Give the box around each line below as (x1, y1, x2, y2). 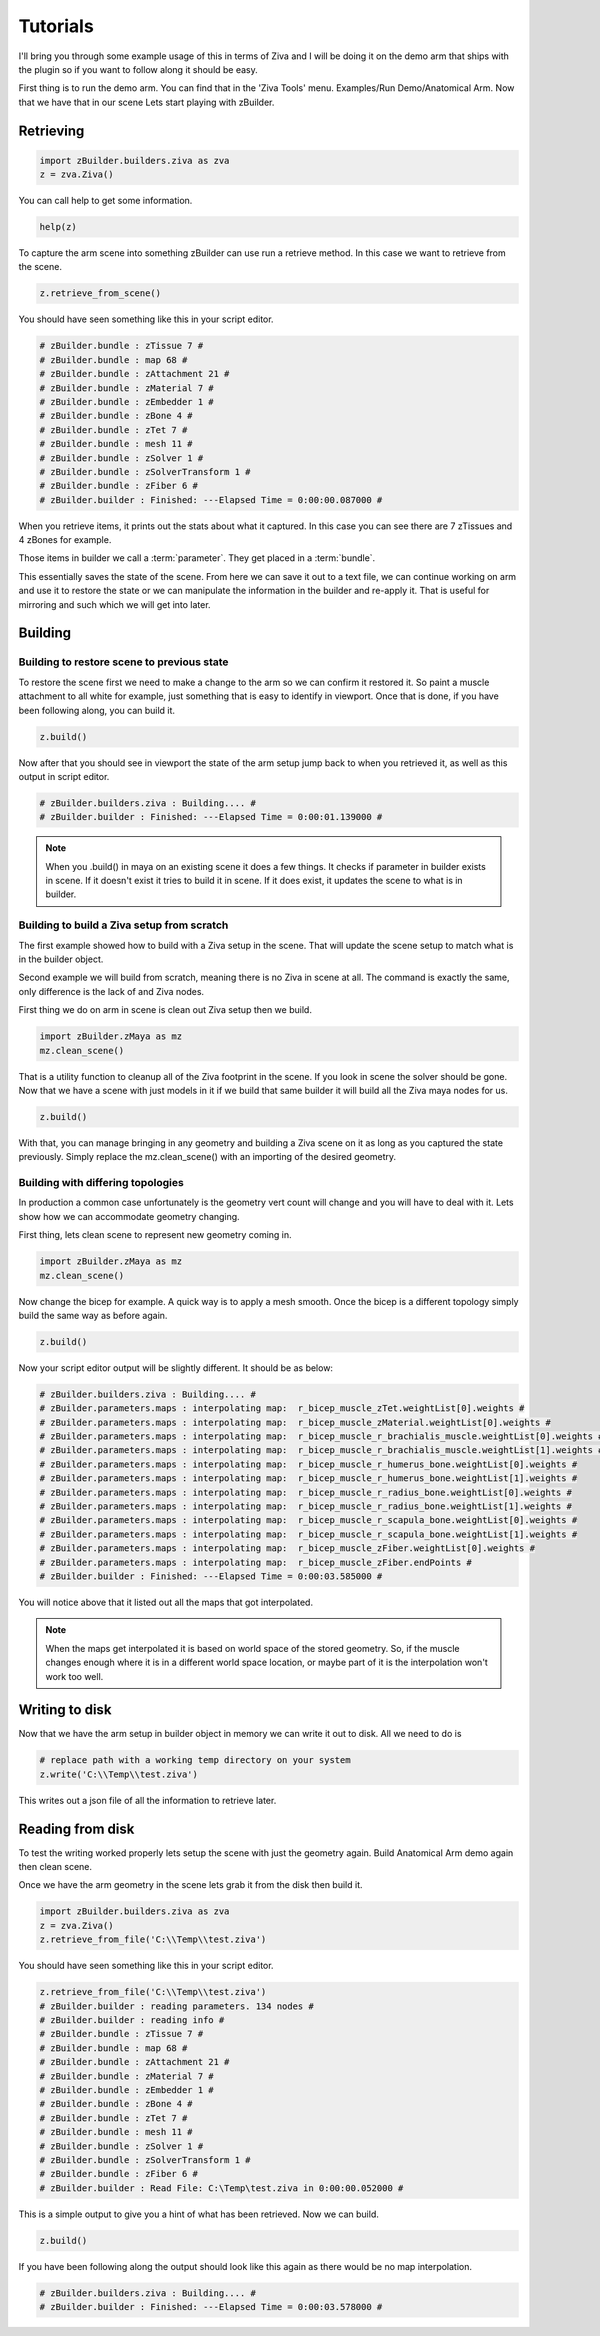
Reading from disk (18, 1820, 135, 1837)
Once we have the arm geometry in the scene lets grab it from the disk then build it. (18, 1879, 364, 1891)
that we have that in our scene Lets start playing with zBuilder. (18, 96, 275, 108)
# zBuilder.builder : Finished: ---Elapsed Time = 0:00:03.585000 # (39, 1570, 383, 1582)
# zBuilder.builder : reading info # (39, 2015, 225, 2025)
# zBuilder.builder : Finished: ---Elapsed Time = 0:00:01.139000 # (39, 811, 383, 823)
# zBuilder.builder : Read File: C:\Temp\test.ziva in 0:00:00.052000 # (39, 2182, 404, 2194)
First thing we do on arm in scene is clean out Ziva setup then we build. (18, 1004, 312, 1016)
